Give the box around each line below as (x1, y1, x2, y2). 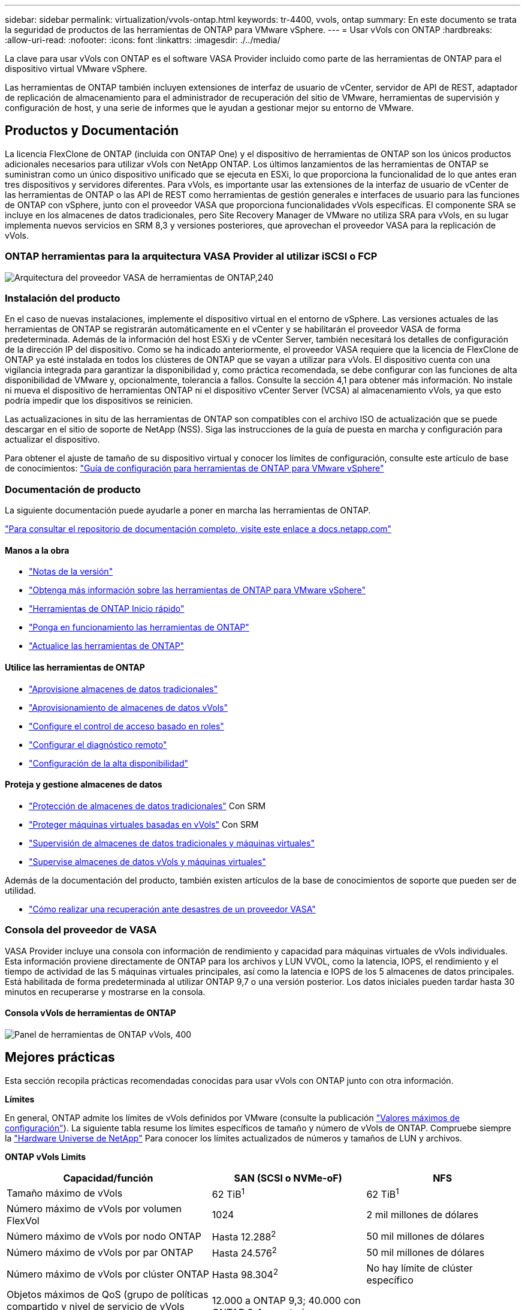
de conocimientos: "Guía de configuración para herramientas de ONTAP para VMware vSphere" (5, 463, 384, 474)
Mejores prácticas (5, 1050, 115, 1065)
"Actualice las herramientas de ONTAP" (29, 641, 185, 651)
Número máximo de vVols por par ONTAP (7, 1246, 194, 1258)
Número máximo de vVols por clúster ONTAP (7, 1267, 209, 1280)
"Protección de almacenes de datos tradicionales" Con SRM (29, 800, 266, 811)
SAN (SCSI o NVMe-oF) (234, 1171, 342, 1184)
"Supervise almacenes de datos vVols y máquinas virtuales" (29, 856, 266, 867)
